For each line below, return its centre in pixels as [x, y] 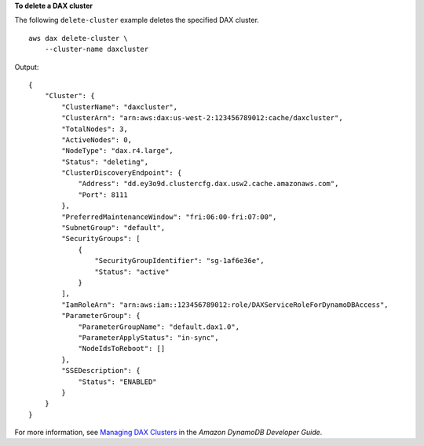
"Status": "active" [132, 272]
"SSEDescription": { [101, 371]
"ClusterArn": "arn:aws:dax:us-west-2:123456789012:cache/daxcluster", [202, 118]
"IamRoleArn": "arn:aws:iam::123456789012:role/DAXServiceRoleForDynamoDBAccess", [225, 305]
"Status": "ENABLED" [117, 382]
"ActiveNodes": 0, [97, 140]
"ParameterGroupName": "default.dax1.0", [159, 327]
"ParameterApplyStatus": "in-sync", [148, 337]
